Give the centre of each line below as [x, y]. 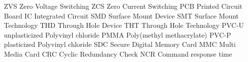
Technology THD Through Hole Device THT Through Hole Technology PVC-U [124, 25]
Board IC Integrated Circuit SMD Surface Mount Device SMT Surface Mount [122, 15]
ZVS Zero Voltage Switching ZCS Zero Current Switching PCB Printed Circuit [123, 6]
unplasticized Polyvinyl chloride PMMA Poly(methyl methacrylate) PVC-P [118, 34]
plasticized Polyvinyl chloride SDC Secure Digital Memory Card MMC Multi [120, 44]
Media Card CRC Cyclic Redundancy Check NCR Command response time [118, 53]
